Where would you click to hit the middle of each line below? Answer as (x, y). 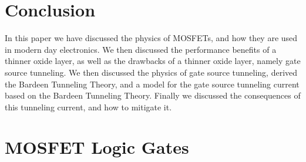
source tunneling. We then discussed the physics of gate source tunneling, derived (151, 72)
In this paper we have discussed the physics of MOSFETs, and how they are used (151, 38)
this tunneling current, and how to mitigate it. (88, 107)
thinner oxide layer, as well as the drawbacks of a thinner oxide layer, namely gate (153, 61)
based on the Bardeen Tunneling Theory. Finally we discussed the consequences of (153, 95)
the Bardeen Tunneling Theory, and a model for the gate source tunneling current (152, 84)
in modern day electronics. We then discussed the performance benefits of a (141, 49)
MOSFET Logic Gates (97, 147)
